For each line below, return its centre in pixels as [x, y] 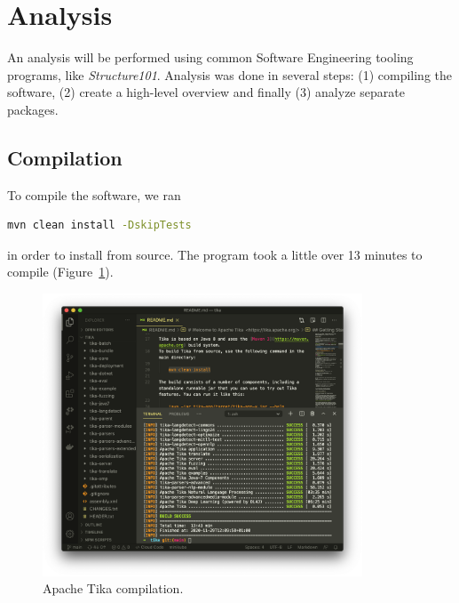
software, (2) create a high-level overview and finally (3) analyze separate [206, 92]
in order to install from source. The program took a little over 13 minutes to [215, 254]
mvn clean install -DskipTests [99, 225]
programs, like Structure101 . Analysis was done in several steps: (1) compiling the [230, 74]
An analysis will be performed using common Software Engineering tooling [210, 57]
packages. [33, 109]
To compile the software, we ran [94, 194]
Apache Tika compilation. [113, 588]
